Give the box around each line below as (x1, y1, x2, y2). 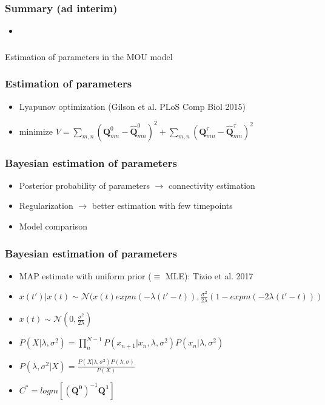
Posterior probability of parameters (19, 179, 150, 191)
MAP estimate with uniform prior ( (19, 269, 152, 282)
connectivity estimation (169, 179, 255, 191)
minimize (19, 124, 53, 137)
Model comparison (19, 220, 87, 233)
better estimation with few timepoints (92, 199, 233, 212)
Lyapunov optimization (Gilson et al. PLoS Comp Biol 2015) (19, 100, 246, 112)
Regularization (19, 199, 73, 212)
